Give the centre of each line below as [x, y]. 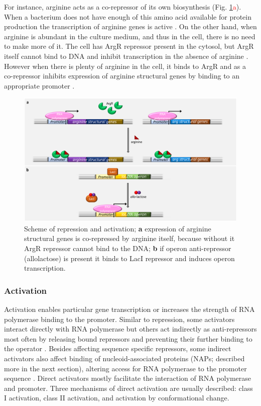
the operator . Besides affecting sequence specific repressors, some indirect [118, 348]
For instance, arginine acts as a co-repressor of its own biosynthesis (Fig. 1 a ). [123, 7]
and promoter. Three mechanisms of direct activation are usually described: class [128, 388]
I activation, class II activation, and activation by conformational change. [117, 398]
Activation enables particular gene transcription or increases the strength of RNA [129, 309]
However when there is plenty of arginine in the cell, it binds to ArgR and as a [125, 66]
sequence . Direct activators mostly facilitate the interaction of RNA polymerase [127, 378]
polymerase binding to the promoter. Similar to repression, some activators [119, 319]
